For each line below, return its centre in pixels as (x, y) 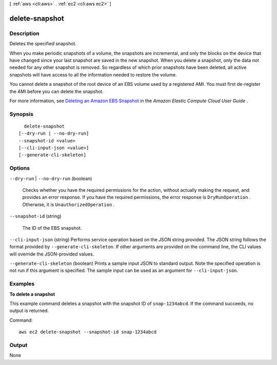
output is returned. (29, 311)
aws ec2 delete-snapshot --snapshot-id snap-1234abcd (87, 332)
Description (24, 33)
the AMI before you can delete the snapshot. (56, 91)
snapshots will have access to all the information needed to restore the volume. (93, 75)
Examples (22, 284)
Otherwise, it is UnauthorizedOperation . (68, 204)
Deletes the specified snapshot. (43, 44)
